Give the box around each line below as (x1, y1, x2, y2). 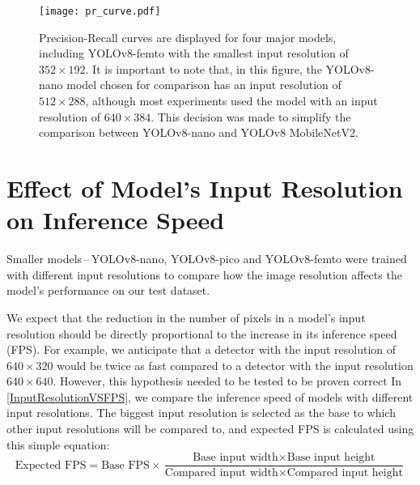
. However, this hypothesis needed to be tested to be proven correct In (53, 372, 402, 389)
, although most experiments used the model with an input (85, 92, 378, 109)
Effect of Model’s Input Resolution (6, 172, 403, 204)
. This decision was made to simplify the (151, 108, 351, 125)
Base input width (193, 452, 278, 464)
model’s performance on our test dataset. (6, 282, 210, 299)
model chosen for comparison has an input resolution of (66, 76, 342, 93)
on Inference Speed (6, 203, 225, 236)
